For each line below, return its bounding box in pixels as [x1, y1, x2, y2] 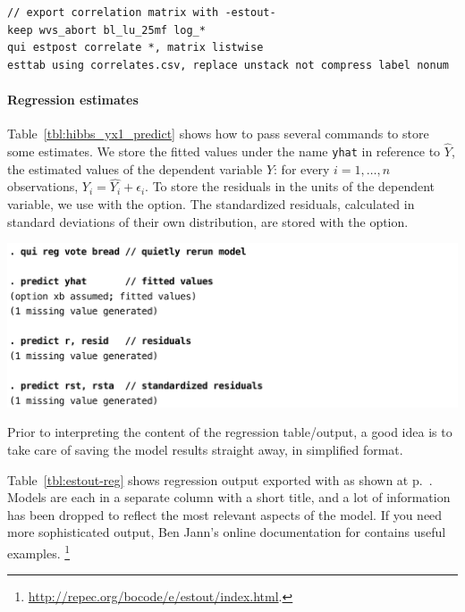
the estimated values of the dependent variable [7, 159, 263, 178]
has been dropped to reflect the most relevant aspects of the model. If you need [7, 505, 443, 524]
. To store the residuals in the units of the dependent [145, 177, 435, 196]
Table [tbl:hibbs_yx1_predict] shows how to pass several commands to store [7, 124, 429, 143]
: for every [274, 159, 330, 178]
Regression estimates [7, 89, 139, 108]
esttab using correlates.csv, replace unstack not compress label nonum [7, 58, 449, 71]
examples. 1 [7, 541, 71, 562]
